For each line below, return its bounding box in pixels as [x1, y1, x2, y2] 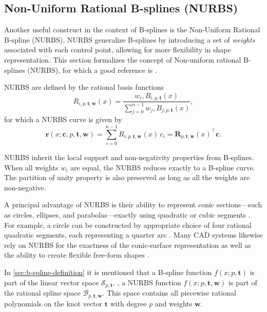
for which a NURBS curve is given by [4, 114, 122, 125]
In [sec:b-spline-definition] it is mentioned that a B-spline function [4, 267, 212, 278]
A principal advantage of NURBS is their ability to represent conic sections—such [4, 199, 262, 210]
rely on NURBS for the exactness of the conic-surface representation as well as [4, 239, 251, 250]
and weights [155, 298, 193, 308]
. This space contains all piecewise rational [102, 287, 236, 298]
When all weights [4, 162, 59, 172]
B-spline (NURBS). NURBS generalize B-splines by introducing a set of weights [4, 34, 255, 45]
